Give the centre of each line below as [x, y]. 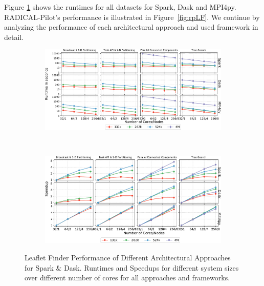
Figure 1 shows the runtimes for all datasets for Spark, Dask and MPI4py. [120, 7]
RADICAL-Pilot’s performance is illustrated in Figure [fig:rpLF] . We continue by [132, 17]
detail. [14, 37]
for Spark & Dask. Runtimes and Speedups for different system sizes [132, 267]
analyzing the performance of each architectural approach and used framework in [131, 27]
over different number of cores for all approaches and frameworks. [127, 278]
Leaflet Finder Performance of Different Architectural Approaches [128, 257]
